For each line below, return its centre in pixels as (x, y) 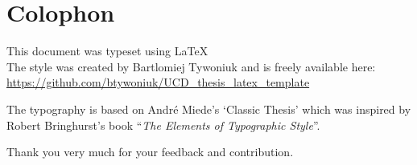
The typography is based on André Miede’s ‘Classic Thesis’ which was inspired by (209, 109)
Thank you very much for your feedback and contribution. (150, 152)
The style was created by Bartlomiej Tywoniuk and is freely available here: (191, 66)
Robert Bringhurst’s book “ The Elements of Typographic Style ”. (163, 125)
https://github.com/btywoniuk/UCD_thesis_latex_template (158, 82)
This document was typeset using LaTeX (107, 51)
